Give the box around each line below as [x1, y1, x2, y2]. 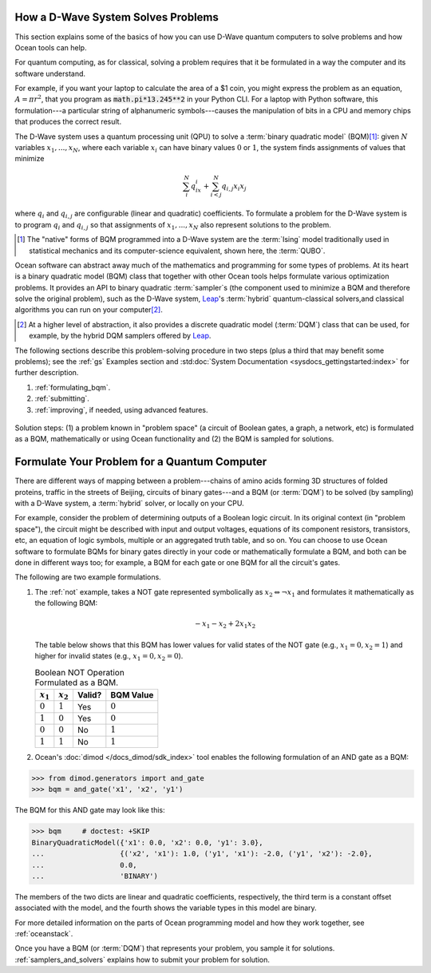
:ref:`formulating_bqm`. [34, 382, 111, 392]
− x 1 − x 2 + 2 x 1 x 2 [194, 619, 256, 631]
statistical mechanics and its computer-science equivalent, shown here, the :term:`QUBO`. [29, 246, 326, 255]
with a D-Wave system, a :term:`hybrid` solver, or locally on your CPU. [14, 499, 244, 508]
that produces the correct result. [14, 117, 122, 127]
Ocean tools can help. [14, 42, 87, 52]
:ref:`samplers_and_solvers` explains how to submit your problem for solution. [14, 955, 271, 964]
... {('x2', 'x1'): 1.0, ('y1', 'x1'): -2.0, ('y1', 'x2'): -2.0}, [31, 849, 373, 858]
